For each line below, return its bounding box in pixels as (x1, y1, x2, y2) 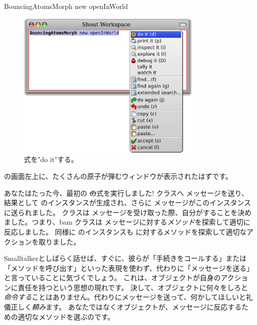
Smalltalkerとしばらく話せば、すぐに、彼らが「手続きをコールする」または (4, 253, 247, 263)
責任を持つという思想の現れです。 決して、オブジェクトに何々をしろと (17, 282, 248, 292)
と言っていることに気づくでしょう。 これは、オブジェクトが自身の (4, 272, 221, 283)
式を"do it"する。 (24, 154, 78, 164)
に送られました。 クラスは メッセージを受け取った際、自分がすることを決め (4, 207, 252, 217)
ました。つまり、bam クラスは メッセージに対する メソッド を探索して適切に (4, 217, 251, 227)
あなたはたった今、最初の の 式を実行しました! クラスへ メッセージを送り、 (4, 187, 249, 198)
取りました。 (38, 236, 80, 246)
